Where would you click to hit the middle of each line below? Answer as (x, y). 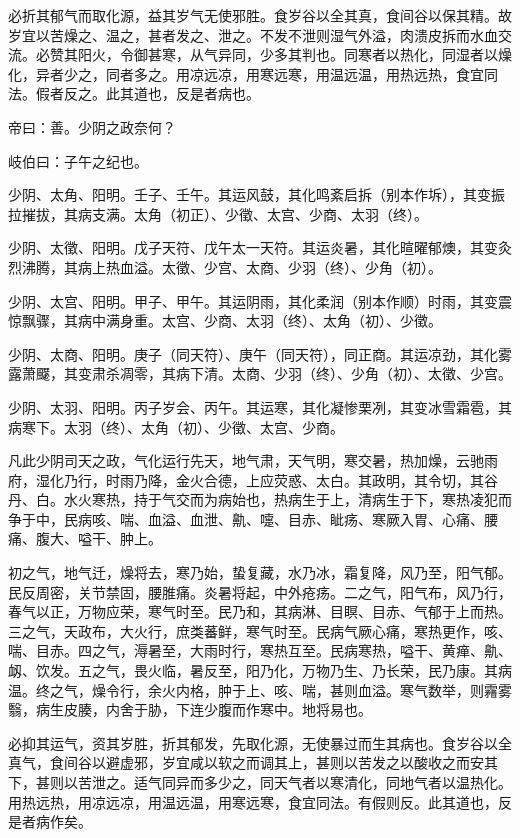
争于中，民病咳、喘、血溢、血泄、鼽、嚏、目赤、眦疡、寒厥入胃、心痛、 (246, 518)
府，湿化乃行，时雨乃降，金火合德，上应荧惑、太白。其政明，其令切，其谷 (253, 479)
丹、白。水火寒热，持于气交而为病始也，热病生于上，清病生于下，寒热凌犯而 (260, 499)
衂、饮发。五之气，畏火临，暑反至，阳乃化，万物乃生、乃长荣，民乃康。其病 (260, 670)
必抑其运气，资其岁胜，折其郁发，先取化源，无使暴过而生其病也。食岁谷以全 (260, 742)
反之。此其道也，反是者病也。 (161, 93)
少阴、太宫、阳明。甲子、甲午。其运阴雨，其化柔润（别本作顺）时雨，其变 (253, 300)
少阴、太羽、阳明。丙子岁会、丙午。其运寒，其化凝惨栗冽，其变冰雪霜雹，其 (260, 406)
